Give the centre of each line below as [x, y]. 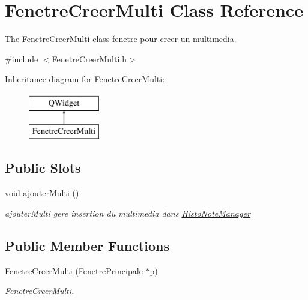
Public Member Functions [87, 245]
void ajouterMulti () [42, 193]
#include [22, 58]
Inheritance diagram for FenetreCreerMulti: [85, 79]
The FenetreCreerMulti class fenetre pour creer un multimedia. [121, 39]
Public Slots [43, 168]
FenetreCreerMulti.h [89, 58]
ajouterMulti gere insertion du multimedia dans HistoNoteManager [128, 213]
